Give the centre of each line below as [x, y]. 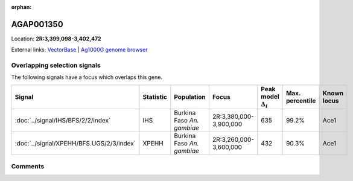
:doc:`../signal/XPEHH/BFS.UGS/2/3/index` [75, 144]
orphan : [21, 7]
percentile [301, 101]
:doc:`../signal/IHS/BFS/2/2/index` [63, 121]
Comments [28, 166]
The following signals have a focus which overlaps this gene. [87, 77]
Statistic [155, 97]
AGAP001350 [37, 24]
